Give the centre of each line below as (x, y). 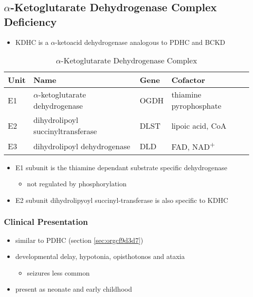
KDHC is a (32, 42)
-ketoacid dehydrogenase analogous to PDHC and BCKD (140, 42)
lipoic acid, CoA (199, 125)
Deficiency (30, 21)
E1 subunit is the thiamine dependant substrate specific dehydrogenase (121, 167)
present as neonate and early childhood (74, 289)
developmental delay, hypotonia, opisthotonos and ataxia (100, 256)
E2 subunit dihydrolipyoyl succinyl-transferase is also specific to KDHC (122, 200)
